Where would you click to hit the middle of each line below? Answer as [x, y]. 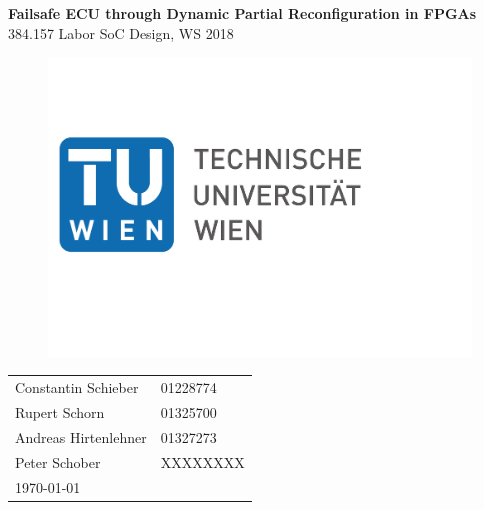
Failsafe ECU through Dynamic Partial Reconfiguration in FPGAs [242, 13]
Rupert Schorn [60, 412]
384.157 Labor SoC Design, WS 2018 [121, 32]
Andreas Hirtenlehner [81, 436]
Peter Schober [58, 461]
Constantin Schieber [77, 387]
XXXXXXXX [202, 461]
